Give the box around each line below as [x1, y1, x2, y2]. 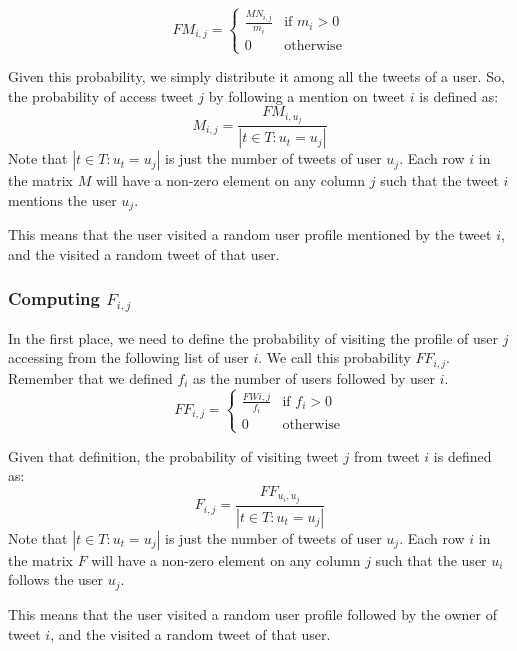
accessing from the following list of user [8, 347, 249, 368]
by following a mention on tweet [208, 85, 406, 106]
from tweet [353, 445, 420, 466]
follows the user [8, 569, 104, 590]
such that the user [375, 549, 487, 570]
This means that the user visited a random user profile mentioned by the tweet [8, 224, 492, 245]
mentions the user [8, 189, 117, 210]
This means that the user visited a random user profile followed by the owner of [8, 603, 498, 624]
